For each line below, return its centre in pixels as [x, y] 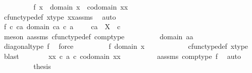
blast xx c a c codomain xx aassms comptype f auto [122, 56]
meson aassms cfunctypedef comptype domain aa [98, 36]
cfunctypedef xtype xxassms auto [60, 16]
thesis [42, 66]
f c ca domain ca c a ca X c [62, 26]
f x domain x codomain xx [81, 7]
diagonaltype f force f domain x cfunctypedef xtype [126, 46]
